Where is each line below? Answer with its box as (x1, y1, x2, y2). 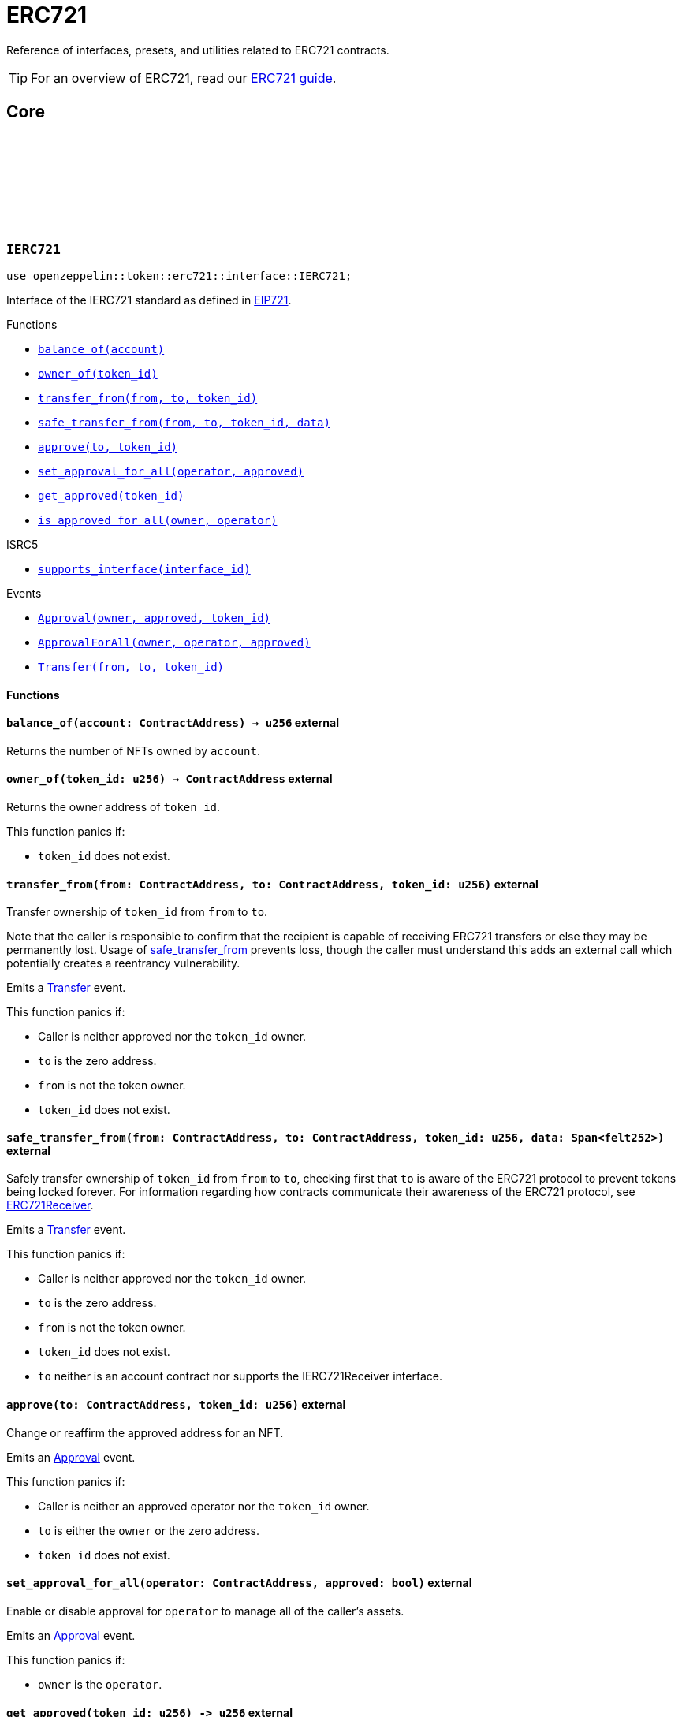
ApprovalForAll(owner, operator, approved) (38, 635, 311, 649)
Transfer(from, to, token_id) (38, 660, 225, 673)
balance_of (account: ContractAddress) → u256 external (6, 716, 339, 730)
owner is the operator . (38, 1677, 162, 1691)
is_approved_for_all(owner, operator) (38, 513, 278, 527)
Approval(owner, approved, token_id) (38, 611, 271, 624)
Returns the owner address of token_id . (6, 800, 221, 814)
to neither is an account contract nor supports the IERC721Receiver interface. (38, 1369, 442, 1384)
